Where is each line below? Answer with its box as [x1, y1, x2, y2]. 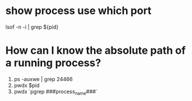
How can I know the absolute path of [5, 44, 186, 57]
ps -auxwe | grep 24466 [13, 75, 73, 82]
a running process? [5, 57, 102, 69]
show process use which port [5, 4, 152, 18]
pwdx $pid [13, 82, 40, 89]
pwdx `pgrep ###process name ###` [13, 88, 97, 96]
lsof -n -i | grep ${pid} [5, 23, 59, 30]
